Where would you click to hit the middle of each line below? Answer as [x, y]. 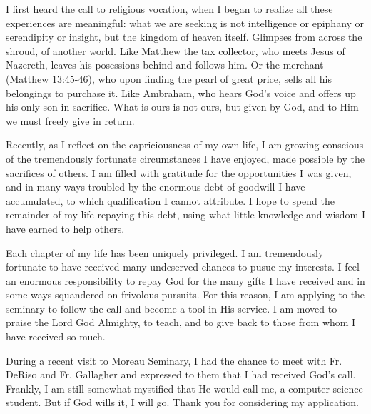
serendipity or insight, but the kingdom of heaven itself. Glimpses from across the [184, 37]
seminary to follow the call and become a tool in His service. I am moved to [172, 308]
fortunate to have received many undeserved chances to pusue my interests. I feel [183, 267]
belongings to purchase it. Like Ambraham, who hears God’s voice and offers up [181, 92]
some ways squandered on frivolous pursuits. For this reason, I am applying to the [185, 294]
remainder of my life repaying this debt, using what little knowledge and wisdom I [185, 214]
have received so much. [56, 337]
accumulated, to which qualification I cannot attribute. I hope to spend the [170, 200]
